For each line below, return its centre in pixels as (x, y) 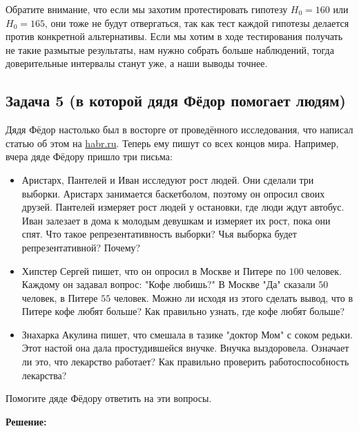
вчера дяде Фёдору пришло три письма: (89, 156)
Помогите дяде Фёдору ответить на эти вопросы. (109, 398)
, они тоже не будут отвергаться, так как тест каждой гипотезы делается (197, 22)
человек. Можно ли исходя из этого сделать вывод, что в (233, 297)
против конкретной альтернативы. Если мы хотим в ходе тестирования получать (174, 36)
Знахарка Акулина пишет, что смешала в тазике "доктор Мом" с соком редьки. (187, 334)
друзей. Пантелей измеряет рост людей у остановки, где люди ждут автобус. (183, 207)
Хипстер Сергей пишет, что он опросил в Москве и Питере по (154, 270)
